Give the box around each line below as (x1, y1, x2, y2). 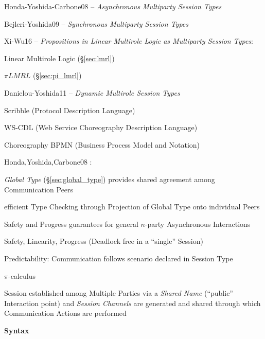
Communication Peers (4, 184, 74, 194)
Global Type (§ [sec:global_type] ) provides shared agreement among (4, 173, 215, 184)
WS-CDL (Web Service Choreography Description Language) (4, 122, 198, 133)
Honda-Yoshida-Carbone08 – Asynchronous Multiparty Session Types (4, 1, 222, 11)
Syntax (4, 325, 29, 335)
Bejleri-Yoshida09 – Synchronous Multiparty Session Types (4, 18, 188, 29)
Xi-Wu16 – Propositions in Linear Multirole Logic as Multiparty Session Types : (4, 35, 253, 46)
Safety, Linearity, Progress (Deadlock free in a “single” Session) (4, 236, 203, 246)
